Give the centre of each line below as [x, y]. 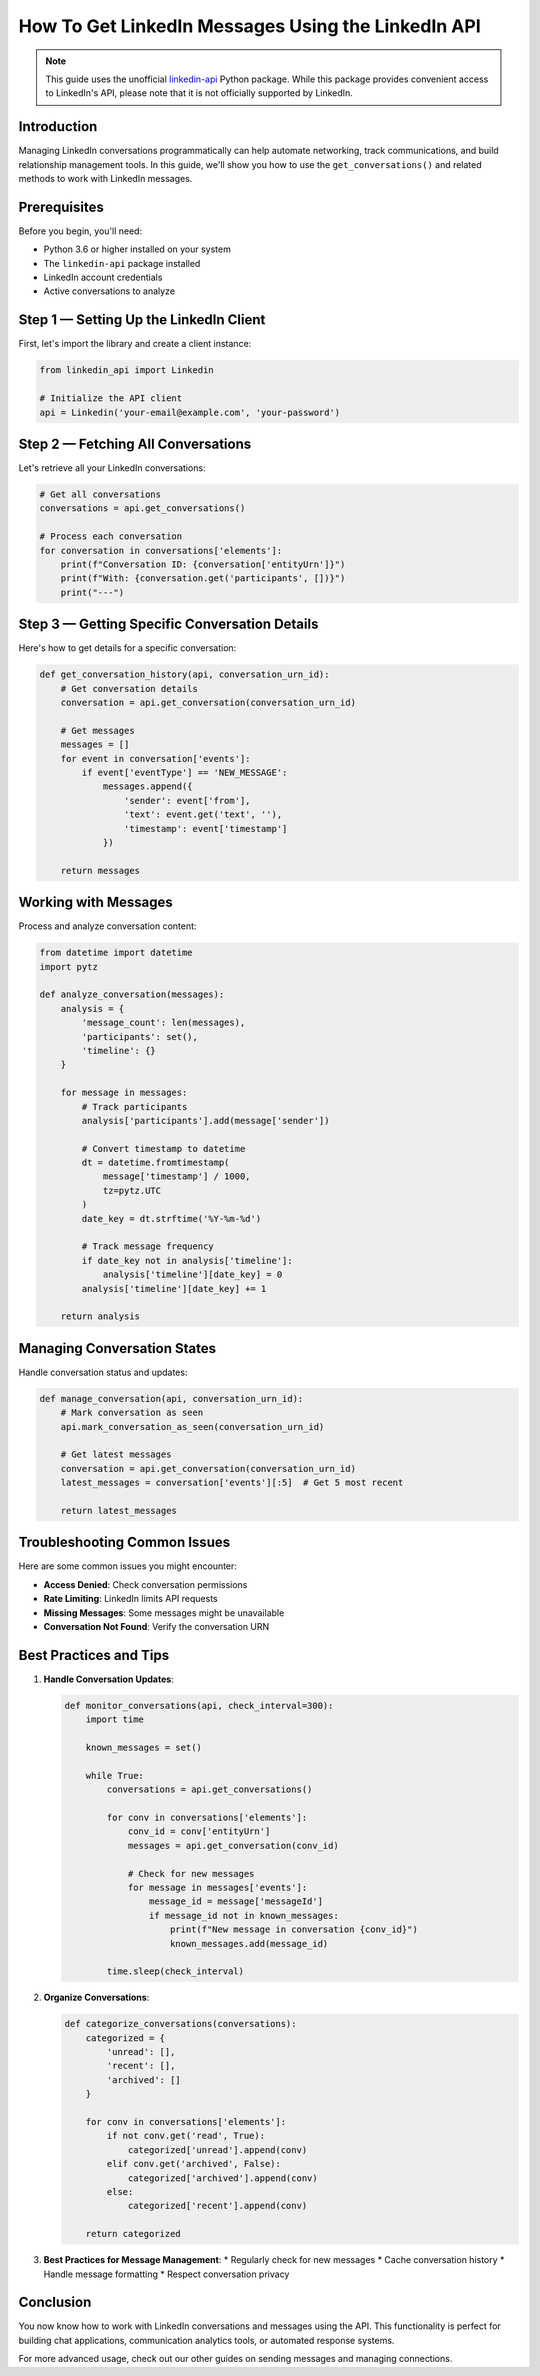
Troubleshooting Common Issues [124, 1542]
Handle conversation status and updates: [103, 1372]
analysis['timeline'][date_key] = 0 [192, 1274]
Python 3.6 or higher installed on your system [137, 249]
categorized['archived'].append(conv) [223, 2178]
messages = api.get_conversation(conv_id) [233, 1845]
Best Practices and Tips [94, 1655]
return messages [100, 870]
